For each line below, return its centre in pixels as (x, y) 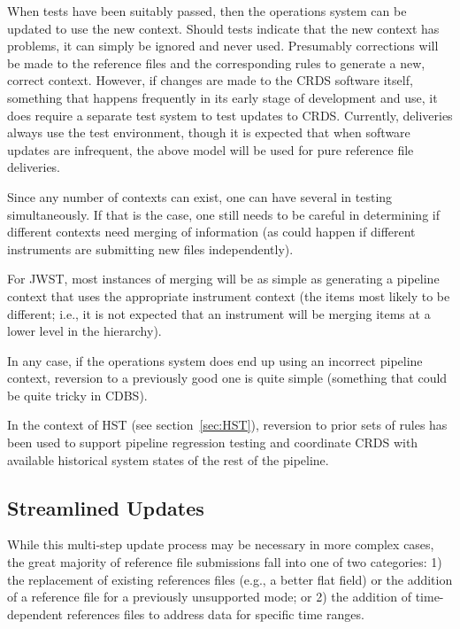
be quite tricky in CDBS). (77, 395)
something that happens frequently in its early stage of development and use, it (222, 97)
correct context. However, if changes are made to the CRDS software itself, (210, 80)
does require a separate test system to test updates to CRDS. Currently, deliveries (230, 115)
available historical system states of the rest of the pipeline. (168, 459)
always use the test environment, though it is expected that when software (209, 132)
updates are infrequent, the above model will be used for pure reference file (211, 149)
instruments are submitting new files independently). (150, 248)
